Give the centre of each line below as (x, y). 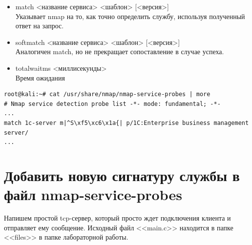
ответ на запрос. (40, 26)
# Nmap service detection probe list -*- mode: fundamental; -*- (112, 104)
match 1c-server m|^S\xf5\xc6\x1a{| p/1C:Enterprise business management (126, 123)
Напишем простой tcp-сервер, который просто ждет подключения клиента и (117, 218)
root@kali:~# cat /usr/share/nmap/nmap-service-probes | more (107, 94)
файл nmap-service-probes (93, 194)
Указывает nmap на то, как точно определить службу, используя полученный (130, 16)
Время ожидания (40, 77)
